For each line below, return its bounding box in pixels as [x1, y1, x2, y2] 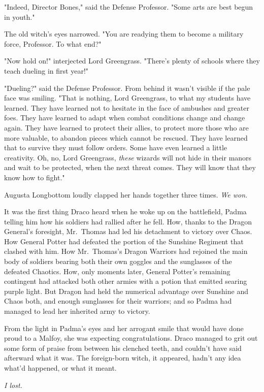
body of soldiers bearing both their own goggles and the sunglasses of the [4, 256, 232, 267]
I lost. [4, 379, 22, 390]
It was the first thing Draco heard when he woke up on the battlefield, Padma [4, 206, 247, 217]
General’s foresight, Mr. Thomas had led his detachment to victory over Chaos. [4, 226, 252, 237]
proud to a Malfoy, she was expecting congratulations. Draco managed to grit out [4, 333, 258, 343]
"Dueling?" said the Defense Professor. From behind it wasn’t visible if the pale [4, 82, 250, 93]
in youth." [4, 11, 35, 22]
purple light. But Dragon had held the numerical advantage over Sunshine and [4, 285, 248, 296]
